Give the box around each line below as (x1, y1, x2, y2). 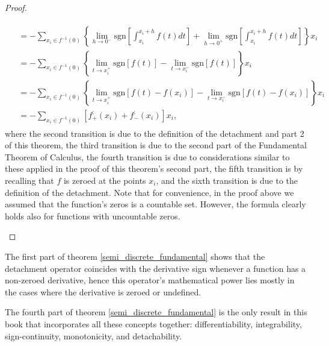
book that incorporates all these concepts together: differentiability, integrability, (5, 317, 302, 330)
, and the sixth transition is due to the (156, 174, 298, 186)
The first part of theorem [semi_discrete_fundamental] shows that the (5, 250, 265, 262)
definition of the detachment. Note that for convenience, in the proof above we (5, 186, 294, 198)
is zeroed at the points (63, 174, 146, 186)
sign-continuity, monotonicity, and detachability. (5, 329, 182, 342)
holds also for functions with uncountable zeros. (5, 209, 180, 222)
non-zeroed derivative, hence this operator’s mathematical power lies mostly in (5, 274, 295, 286)
